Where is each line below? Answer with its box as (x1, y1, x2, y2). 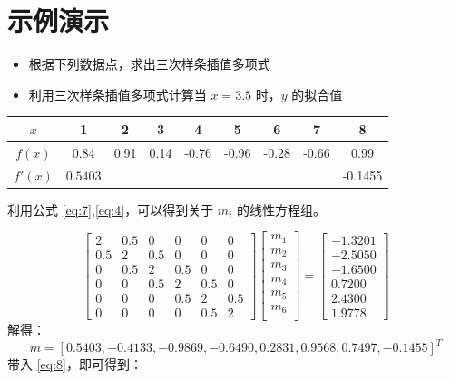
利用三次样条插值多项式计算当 (28, 84, 207, 103)
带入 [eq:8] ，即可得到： (7, 355, 142, 374)
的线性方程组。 (236, 200, 326, 219)
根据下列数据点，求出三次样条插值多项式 (28, 54, 270, 73)
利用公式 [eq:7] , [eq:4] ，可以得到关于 (7, 200, 214, 219)
